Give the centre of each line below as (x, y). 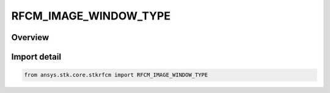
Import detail (36, 57)
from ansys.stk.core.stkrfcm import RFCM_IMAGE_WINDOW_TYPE (116, 75)
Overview (30, 37)
